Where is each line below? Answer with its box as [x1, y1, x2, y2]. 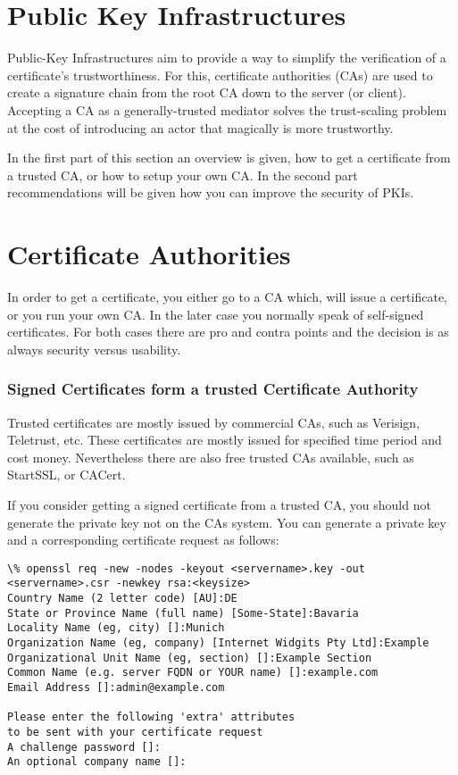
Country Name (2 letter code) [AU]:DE [7, 592, 237, 605]
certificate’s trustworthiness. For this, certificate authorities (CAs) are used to [7, 65, 433, 84]
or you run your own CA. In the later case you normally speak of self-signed [7, 304, 424, 323]
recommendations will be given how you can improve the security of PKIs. [7, 183, 414, 202]
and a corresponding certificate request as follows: [7, 530, 279, 549]
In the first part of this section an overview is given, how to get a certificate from [7, 148, 451, 167]
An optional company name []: [7, 755, 187, 769]
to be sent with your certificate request [7, 725, 263, 738]
